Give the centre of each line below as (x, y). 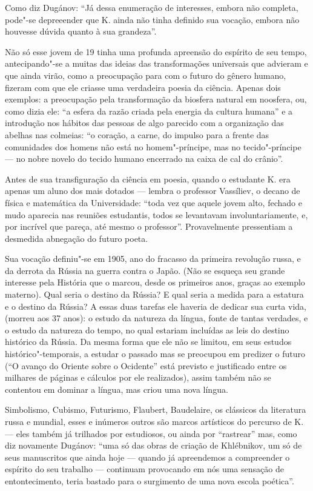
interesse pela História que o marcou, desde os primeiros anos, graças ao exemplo (155, 282)
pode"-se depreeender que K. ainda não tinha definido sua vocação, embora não (152, 19)
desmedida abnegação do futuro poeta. (77, 238)
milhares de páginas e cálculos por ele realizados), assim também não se (138, 377)
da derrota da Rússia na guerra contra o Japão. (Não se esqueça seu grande (145, 270)
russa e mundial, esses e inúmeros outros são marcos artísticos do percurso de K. (154, 421)
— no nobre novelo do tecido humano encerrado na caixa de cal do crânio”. (144, 159)
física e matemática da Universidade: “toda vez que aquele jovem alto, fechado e (153, 202)
